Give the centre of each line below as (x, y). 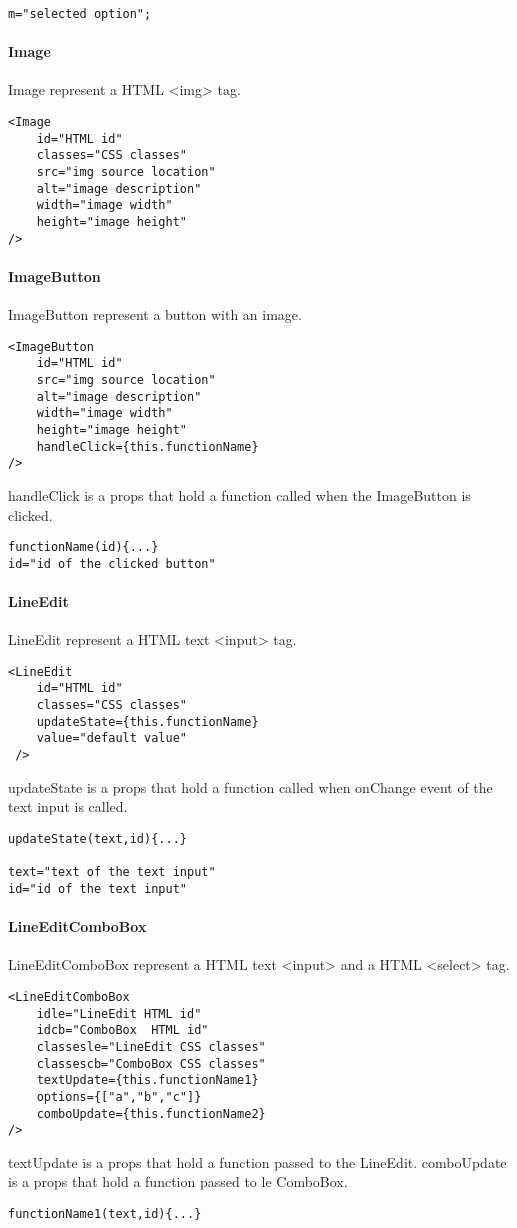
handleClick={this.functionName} (147, 446)
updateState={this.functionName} (147, 721)
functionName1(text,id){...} (105, 1214)
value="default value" (111, 738)
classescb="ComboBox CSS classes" (151, 1063)
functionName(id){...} (83, 547)
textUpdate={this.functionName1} (147, 1080)
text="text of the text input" (112, 872)
